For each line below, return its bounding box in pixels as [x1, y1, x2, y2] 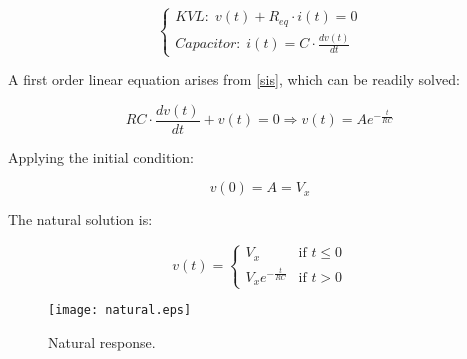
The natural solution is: [8, 209, 153, 230]
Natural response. [48, 332, 156, 353]
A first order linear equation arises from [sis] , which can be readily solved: [8, 69, 460, 90]
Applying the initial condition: [8, 146, 194, 167]
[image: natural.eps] [48, 303, 192, 318]
